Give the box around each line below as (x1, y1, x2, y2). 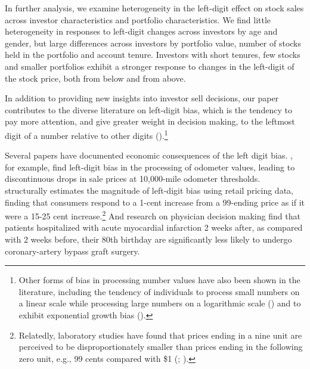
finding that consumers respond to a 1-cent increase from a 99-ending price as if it (5, 196, 305, 208)
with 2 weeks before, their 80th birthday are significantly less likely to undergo (5, 233, 292, 245)
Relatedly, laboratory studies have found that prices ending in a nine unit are (18, 328, 302, 341)
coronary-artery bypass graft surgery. (5, 244, 140, 257)
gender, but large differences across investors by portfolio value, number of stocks (5, 36, 302, 49)
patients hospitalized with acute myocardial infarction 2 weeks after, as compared (5, 221, 303, 234)
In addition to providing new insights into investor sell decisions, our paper (5, 92, 279, 104)
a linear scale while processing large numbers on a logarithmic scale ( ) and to (18, 297, 301, 309)
